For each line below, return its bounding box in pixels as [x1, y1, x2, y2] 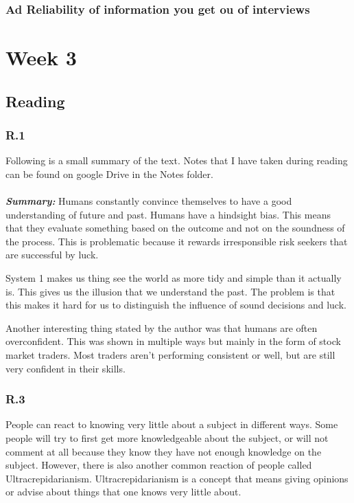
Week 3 [5, 43, 77, 71]
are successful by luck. [5, 247, 99, 262]
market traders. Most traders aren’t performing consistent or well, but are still [5, 347, 335, 361]
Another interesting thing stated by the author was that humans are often [5, 320, 318, 335]
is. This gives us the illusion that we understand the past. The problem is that [5, 284, 335, 298]
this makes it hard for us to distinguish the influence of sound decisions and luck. [5, 298, 346, 312]
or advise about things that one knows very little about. [5, 484, 241, 499]
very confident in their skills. [5, 361, 126, 375]
